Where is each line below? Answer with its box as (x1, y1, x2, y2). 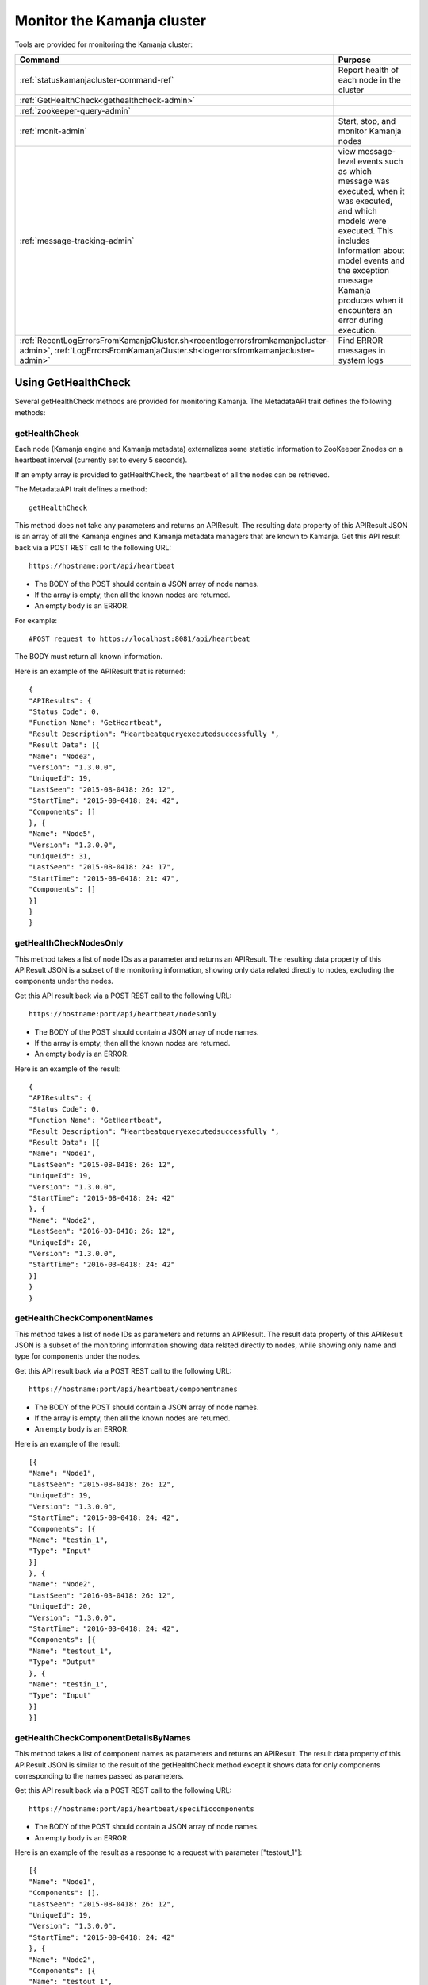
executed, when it (338, 185, 405, 196)
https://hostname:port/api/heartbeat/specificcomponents (29, 1804, 255, 1813)
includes (338, 235, 370, 246)
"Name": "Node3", (29, 751, 96, 761)
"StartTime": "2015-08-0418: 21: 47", (29, 873, 180, 883)
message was (338, 175, 390, 187)
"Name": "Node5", (29, 830, 96, 838)
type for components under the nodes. (14, 1351, 142, 1361)
